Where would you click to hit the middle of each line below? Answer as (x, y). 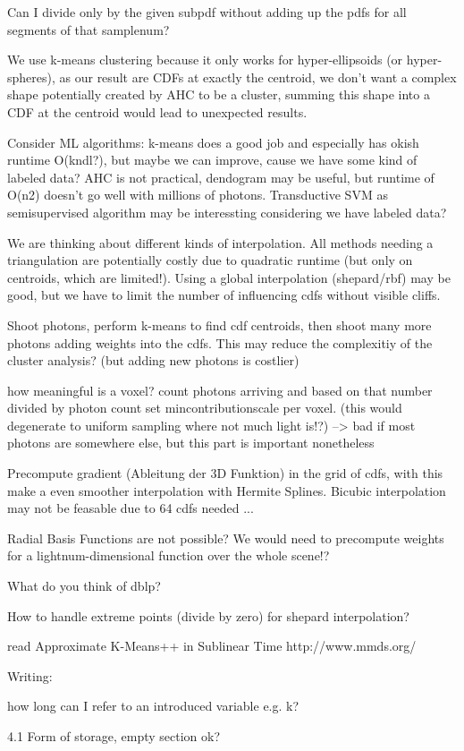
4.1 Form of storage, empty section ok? (114, 736)
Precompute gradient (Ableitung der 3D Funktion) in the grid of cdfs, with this (225, 473)
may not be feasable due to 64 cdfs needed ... (131, 508)
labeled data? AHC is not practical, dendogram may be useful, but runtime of (221, 177)
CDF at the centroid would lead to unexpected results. (157, 111)
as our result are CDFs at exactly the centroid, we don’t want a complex (258, 77)
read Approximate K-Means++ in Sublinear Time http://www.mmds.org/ (212, 646)
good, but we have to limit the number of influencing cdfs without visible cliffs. (224, 295)
